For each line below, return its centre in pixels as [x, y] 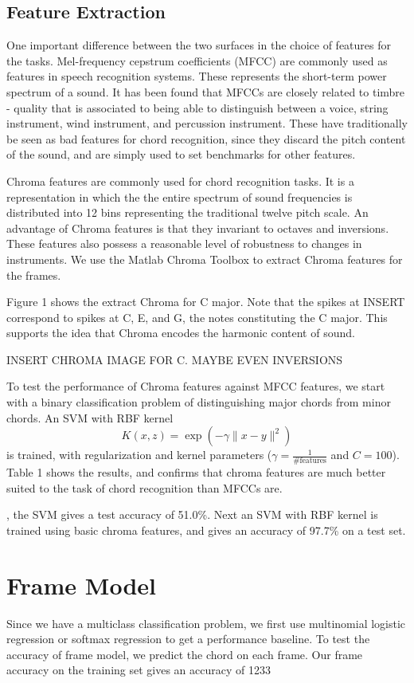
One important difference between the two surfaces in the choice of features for [199, 45]
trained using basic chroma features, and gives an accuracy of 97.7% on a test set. [206, 530]
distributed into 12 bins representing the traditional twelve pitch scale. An [187, 212]
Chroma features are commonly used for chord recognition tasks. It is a [180, 181]
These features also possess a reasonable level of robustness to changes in [184, 243]
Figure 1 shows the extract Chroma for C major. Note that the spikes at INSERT [206, 302]
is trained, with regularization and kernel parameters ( [139, 455]
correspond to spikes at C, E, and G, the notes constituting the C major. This [197, 317]
